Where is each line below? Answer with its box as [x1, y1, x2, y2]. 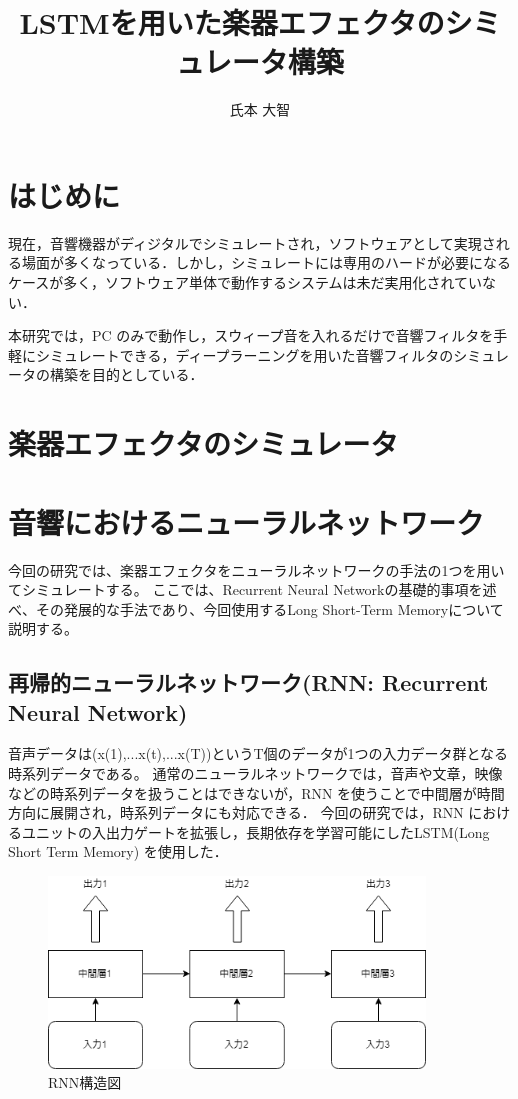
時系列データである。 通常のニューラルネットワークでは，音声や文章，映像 [8, 763, 503, 784]
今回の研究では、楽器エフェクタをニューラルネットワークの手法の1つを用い [8, 559, 505, 580]
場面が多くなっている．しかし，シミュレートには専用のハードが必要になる [21, 252, 512, 273]
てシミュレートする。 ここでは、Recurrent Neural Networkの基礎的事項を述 [8, 579, 497, 600]
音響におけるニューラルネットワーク [8, 501, 485, 542]
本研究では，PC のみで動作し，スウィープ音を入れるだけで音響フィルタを [8, 325, 494, 346]
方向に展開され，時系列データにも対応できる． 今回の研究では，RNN [8, 802, 464, 823]
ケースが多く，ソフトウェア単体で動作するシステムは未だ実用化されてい [8, 272, 483, 293]
